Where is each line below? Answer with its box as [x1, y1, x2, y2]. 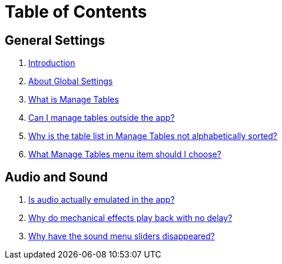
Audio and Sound [5, 169, 108, 184]
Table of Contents [5, 2, 147, 22]
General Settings [5, 32, 105, 48]
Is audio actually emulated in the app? [28, 194, 175, 205]
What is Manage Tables [28, 94, 119, 105]
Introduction [28, 58, 75, 68]
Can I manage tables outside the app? [28, 113, 175, 123]
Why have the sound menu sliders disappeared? [28, 231, 215, 242]
